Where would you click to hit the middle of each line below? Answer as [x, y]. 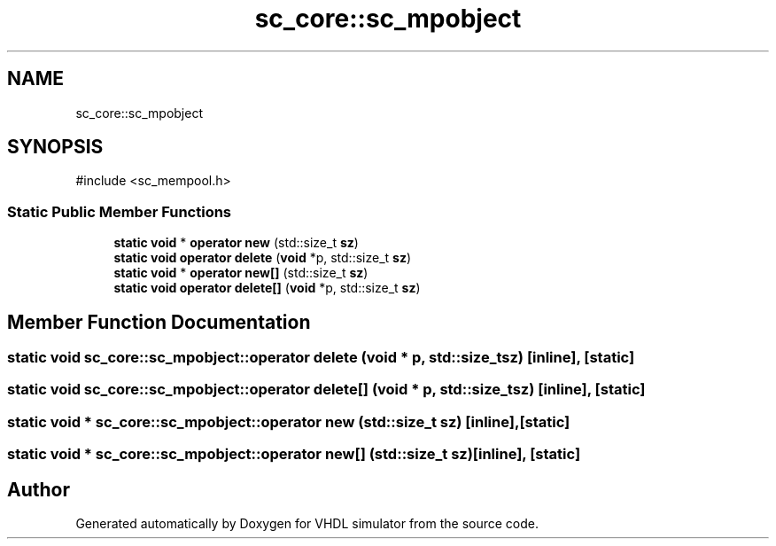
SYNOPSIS [55, 147]
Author [39, 489]
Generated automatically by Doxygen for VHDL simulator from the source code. [307, 523]
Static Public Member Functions [120, 211]
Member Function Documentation [159, 322]
